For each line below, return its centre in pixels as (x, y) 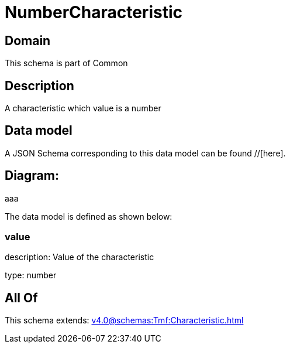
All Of (21, 298)
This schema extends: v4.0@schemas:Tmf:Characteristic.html (124, 320)
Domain (28, 40)
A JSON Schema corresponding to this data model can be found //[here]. (145, 153)
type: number (31, 275)
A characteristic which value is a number (83, 108)
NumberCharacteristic (94, 12)
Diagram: (32, 176)
